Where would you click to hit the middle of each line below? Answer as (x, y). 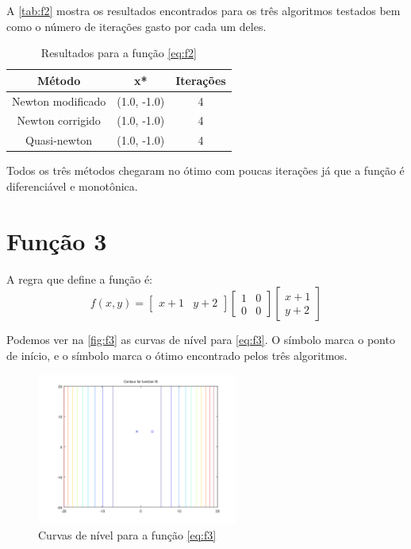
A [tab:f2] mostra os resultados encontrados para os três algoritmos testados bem (204, 10)
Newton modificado (59, 101)
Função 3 (57, 240)
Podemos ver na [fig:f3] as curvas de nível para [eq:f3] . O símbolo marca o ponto (201, 340)
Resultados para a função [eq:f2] (119, 53)
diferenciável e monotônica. (72, 186)
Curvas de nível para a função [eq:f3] (127, 534)
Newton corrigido (59, 120)
